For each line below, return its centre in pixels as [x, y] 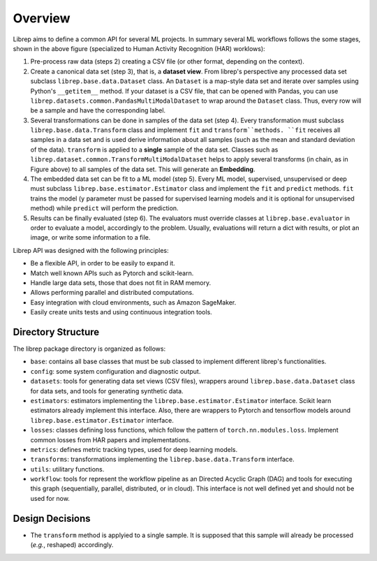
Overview [42, 18]
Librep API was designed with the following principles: [91, 250]
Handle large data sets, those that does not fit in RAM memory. [121, 282]
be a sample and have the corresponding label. [98, 110]
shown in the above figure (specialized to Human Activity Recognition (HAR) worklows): [139, 48]
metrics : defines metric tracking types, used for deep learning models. [134, 449]
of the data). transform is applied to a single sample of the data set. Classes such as [154, 150]
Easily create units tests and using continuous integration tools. [121, 312]
